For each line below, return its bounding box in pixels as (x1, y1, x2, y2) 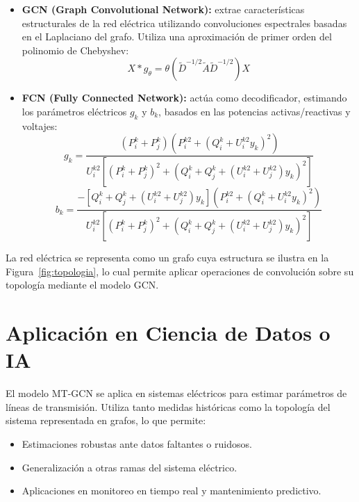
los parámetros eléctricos (22, 104, 127, 118)
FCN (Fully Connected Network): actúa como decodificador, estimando (22, 90, 347, 105)
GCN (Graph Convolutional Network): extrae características (22, 2, 305, 16)
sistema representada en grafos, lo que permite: (6, 413, 206, 428)
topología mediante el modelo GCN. (6, 277, 159, 292)
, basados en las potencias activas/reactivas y (158, 104, 351, 118)
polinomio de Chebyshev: (22, 42, 129, 57)
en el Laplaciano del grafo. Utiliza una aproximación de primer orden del (22, 29, 332, 44)
